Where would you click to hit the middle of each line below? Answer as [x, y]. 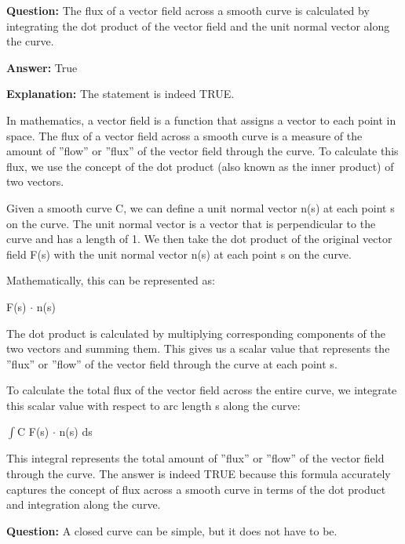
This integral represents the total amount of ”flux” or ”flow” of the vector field [195, 458]
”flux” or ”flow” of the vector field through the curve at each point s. [172, 363]
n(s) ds [76, 432]
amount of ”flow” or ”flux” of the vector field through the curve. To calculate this [202, 151]
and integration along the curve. [84, 504]
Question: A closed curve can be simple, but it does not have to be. [172, 530]
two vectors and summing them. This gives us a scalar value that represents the [198, 348]
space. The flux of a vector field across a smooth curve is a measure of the [184, 135]
